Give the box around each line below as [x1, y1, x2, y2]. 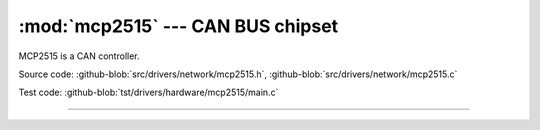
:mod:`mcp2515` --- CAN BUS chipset [18, 15, 339, 37]
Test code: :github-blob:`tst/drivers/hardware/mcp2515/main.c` [18, 86, 279, 99]
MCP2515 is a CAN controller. [18, 50, 140, 62]
